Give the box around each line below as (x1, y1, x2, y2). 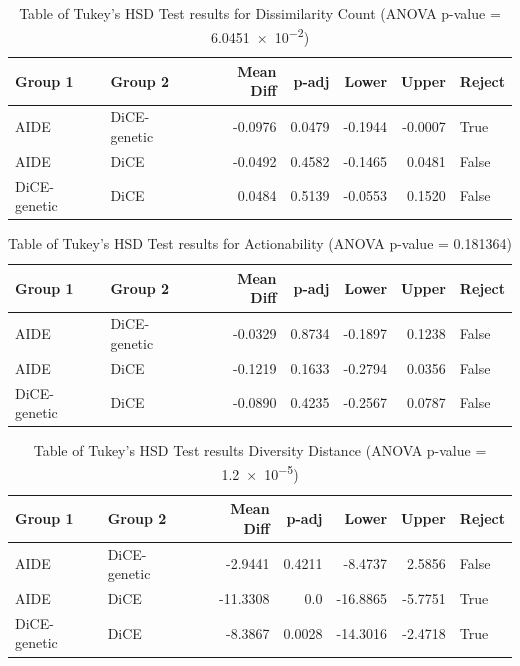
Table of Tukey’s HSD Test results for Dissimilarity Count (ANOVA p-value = (19, 3, 501, 23)
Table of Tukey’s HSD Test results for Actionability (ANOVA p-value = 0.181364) (8, 233, 512, 254)
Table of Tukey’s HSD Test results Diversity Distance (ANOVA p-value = (33, 440, 487, 461)
